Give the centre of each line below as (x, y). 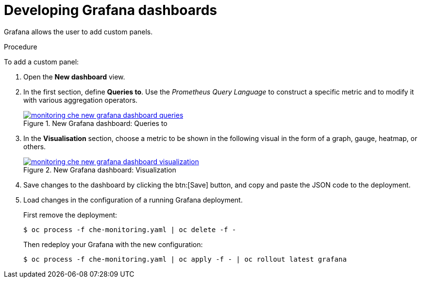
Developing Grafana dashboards (110, 10)
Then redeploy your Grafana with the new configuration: (113, 244)
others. (35, 146)
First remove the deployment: (70, 215)
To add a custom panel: (42, 62)
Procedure (21, 47)
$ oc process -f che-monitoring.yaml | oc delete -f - (130, 229)
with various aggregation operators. (81, 100)
